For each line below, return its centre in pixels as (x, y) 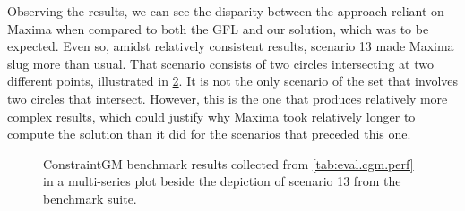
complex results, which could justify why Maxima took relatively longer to (211, 116)
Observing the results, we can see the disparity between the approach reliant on (226, 11)
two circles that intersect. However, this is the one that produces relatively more (228, 98)
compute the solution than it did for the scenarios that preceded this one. (209, 134)
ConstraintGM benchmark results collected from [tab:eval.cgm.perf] (228, 163)
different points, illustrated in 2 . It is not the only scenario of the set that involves (233, 81)
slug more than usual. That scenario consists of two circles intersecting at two (220, 63)
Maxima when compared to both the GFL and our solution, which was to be (218, 28)
